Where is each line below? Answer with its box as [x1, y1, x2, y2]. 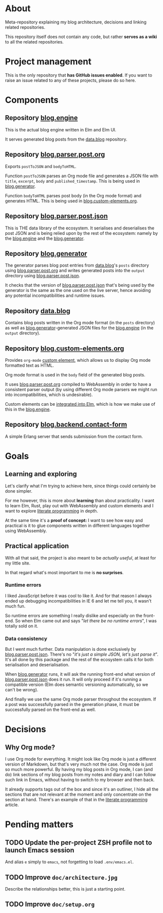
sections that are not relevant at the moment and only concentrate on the [5, 791, 152, 797]
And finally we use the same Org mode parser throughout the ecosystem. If [5, 696, 157, 702]
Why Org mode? [5, 743, 55, 751]
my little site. [5, 560, 31, 566]
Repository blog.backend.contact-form [5, 420, 127, 429]
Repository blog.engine [5, 114, 78, 122]
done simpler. [5, 488, 33, 494]
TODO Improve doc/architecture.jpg [5, 873, 118, 881]
